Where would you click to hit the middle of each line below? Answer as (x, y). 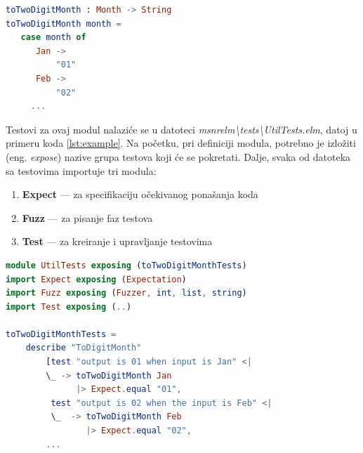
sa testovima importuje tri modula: (81, 170)
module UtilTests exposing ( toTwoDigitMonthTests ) (126, 265)
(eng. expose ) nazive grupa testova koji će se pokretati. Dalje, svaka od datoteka (178, 156)
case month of (53, 38)
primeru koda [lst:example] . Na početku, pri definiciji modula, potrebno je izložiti (181, 143)
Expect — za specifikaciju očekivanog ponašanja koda (140, 194)
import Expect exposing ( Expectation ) (96, 279)
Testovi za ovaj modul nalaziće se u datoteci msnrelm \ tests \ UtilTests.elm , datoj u (181, 129)
